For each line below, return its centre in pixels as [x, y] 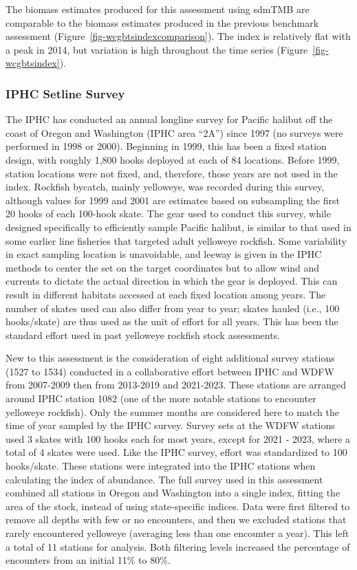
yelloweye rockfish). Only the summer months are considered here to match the [173, 412]
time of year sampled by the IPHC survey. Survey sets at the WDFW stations [170, 425]
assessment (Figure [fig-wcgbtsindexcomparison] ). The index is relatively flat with [178, 36]
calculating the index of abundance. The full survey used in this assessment [164, 479]
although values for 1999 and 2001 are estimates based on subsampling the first [173, 200]
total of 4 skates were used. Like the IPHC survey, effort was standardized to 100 [176, 452]
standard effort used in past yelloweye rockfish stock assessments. [143, 335]
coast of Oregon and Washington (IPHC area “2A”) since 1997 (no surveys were [174, 132]
